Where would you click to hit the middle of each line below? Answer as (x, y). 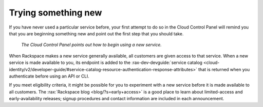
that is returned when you (224, 69)
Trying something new (56, 13)
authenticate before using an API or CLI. (49, 76)
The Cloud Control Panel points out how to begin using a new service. (91, 45)
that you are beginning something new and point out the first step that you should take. (96, 33)
